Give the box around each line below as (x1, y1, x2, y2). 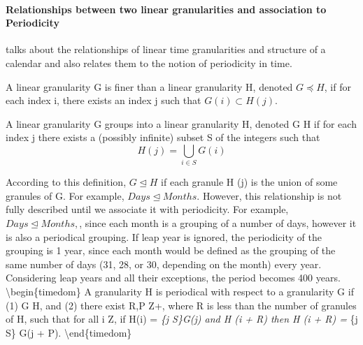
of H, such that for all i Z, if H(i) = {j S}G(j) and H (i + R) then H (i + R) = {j (6, 311, 358, 326)
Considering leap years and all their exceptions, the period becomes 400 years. (6, 270, 341, 285)
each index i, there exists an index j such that (6, 93, 201, 108)
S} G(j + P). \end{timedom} (6, 325, 132, 339)
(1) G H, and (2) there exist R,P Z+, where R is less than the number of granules (6, 298, 357, 312)
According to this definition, (6, 175, 127, 189)
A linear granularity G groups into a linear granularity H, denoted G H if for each (6, 116, 357, 131)
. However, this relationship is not (197, 188, 342, 203)
